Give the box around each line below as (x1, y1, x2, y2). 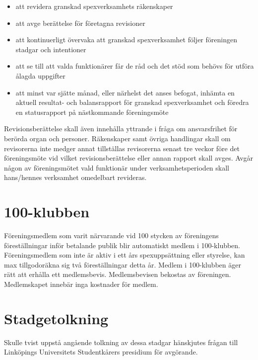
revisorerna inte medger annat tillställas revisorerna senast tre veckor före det (4, 143, 240, 153)
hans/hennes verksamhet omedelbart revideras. (4, 172, 147, 182)
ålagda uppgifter (15, 70, 65, 81)
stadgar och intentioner (15, 44, 86, 54)
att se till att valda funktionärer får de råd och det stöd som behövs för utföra (15, 61, 254, 71)
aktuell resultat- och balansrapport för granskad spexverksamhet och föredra (15, 97, 249, 107)
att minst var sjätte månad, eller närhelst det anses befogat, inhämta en (15, 87, 235, 97)
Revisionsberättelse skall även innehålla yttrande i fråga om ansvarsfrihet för (4, 123, 238, 134)
